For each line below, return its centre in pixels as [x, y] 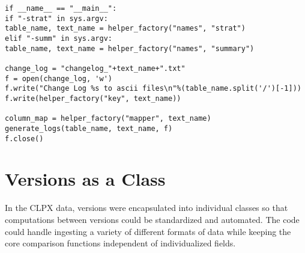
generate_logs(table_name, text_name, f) [89, 128]
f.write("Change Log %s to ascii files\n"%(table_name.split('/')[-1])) [153, 89]
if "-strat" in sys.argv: [56, 18]
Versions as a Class [85, 179]
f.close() [24, 139]
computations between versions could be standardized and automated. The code [152, 219]
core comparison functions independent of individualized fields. [120, 243]
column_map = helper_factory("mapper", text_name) [108, 119]
